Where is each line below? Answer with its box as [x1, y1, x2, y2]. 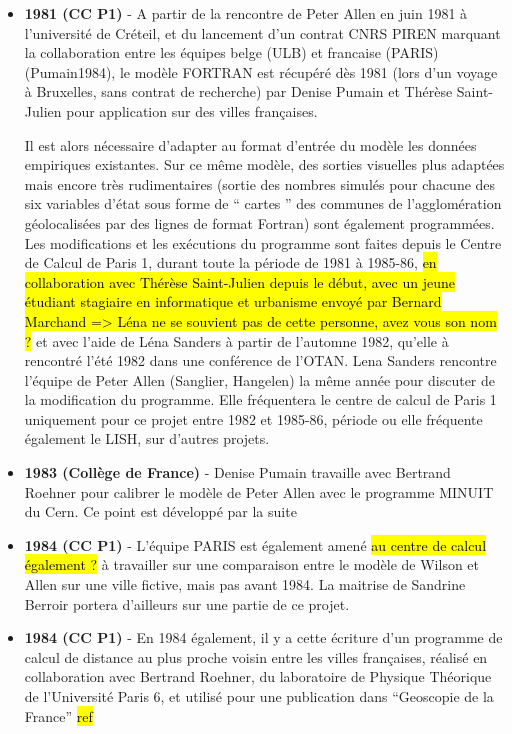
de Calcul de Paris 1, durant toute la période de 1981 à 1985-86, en [24, 252, 437, 273]
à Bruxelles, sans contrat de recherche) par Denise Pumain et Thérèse [24, 81, 453, 102]
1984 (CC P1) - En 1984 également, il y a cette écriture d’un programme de [24, 627, 503, 648]
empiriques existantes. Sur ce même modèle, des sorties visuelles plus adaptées [24, 154, 505, 175]
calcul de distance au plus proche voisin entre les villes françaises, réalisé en [24, 646, 488, 667]
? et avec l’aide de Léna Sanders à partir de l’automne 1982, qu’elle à [24, 330, 449, 351]
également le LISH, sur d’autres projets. [24, 428, 270, 449]
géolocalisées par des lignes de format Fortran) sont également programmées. [24, 212, 495, 233]
